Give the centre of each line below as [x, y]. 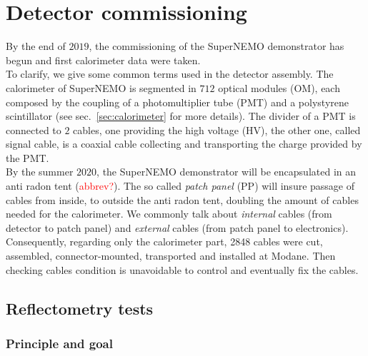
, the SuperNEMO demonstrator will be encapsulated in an [227, 172]
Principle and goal [59, 343]
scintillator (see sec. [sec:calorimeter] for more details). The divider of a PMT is [181, 116]
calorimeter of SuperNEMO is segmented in [101, 87]
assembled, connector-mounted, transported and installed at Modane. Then [171, 256]
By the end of [36, 46]
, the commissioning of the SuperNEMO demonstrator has [217, 46]
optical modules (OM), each [279, 87]
